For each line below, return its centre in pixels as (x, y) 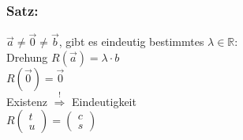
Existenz (27, 101)
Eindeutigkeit (104, 101)
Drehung (27, 57)
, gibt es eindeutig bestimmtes (131, 42)
